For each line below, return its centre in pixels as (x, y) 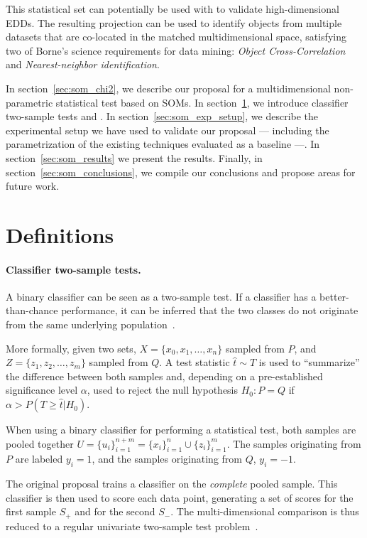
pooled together (40, 443)
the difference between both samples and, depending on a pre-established (164, 376)
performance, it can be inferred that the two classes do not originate (210, 310)
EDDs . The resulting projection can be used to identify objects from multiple (174, 22)
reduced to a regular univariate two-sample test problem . (132, 526)
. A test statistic (195, 362)
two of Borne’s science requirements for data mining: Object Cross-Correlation (176, 50)
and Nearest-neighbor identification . (83, 64)
